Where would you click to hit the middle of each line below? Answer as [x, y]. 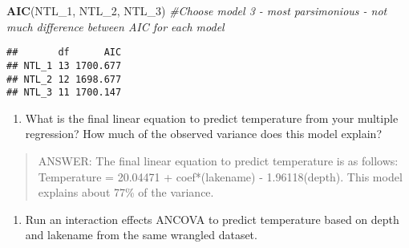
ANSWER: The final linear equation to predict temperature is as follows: [218, 161]
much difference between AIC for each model [115, 26]
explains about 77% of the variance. [126, 192]
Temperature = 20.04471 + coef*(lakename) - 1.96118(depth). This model [220, 176]
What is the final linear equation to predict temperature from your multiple [212, 118]
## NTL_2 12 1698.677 [64, 79]
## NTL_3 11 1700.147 [64, 93]
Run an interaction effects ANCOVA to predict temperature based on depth [212, 219]
